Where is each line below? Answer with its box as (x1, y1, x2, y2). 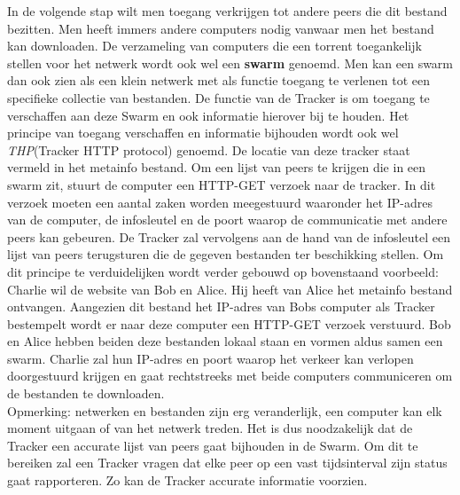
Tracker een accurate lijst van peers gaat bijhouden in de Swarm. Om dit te (7, 436, 418, 454)
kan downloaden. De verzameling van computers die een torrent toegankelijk (7, 36, 422, 55)
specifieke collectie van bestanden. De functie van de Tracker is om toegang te (7, 88, 430, 106)
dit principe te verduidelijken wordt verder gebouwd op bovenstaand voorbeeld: (7, 262, 439, 280)
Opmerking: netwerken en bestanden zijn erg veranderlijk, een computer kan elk (7, 401, 442, 420)
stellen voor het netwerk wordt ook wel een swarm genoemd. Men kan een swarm (7, 53, 454, 72)
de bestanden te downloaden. (7, 384, 165, 403)
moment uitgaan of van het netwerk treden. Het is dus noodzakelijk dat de (7, 419, 413, 437)
